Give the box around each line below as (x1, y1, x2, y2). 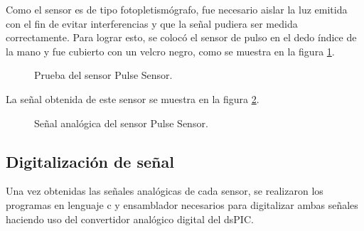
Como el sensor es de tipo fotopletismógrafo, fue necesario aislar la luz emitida (6, 2, 348, 16)
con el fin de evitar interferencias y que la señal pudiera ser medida (6, 16, 298, 31)
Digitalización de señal (6, 150, 174, 172)
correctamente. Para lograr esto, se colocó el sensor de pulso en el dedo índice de (6, 30, 357, 45)
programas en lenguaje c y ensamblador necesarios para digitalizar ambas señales (6, 197, 358, 212)
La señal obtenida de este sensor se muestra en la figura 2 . (6, 91, 259, 106)
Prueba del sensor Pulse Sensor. (34, 68, 173, 82)
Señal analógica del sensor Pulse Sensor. (34, 115, 208, 130)
